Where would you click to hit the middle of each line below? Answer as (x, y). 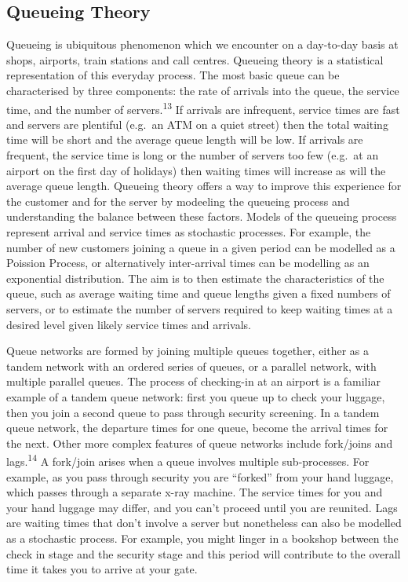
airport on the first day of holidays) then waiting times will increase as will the (196, 170)
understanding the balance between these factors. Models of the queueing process (202, 216)
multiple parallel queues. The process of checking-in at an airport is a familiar (193, 381)
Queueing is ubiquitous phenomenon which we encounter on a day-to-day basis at (202, 44)
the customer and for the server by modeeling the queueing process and (178, 201)
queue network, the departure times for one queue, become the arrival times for (197, 428)
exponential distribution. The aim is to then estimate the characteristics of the (195, 278)
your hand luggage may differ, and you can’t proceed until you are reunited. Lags (202, 507)
